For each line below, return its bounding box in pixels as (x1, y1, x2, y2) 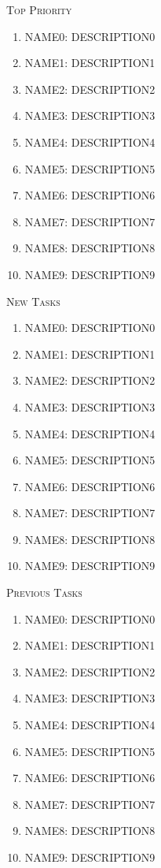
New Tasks (6, 292, 60, 309)
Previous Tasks (6, 584, 82, 601)
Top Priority (6, 2, 72, 17)
